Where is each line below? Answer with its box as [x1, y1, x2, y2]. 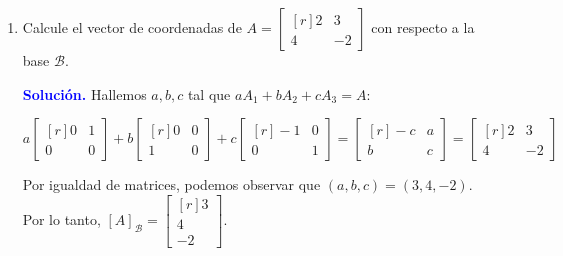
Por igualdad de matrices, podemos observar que [22, 174, 321, 195]
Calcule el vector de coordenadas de [22, 17, 242, 37]
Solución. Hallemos [22, 83, 147, 104]
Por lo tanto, [22, 208, 101, 229]
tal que [187, 83, 231, 104]
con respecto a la [371, 17, 475, 37]
